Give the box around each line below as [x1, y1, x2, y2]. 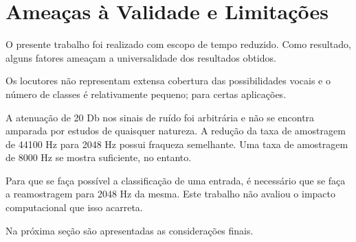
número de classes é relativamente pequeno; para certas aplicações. [5, 86, 287, 101]
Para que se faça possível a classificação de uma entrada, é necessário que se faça [5, 173, 346, 187]
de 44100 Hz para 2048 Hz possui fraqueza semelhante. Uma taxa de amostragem [5, 136, 348, 151]
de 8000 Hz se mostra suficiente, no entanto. [5, 150, 192, 165]
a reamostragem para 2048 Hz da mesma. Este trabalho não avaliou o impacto [5, 186, 336, 201]
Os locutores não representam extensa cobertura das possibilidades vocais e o [5, 73, 331, 88]
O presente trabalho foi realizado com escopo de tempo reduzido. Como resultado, [5, 37, 351, 51]
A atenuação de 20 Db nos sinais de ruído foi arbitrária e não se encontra [5, 110, 315, 124]
